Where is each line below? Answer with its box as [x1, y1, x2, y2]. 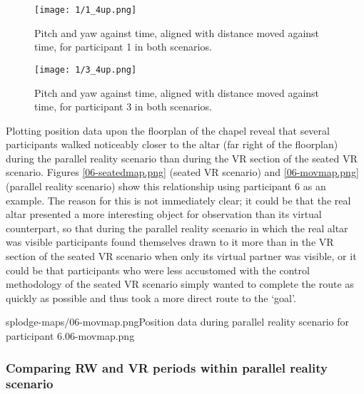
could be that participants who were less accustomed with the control [6, 262, 310, 277]
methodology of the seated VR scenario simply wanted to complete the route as [6, 276, 354, 291]
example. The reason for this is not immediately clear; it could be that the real [6, 192, 351, 207]
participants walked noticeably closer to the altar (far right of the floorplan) [6, 137, 338, 152]
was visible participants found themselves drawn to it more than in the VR [6, 234, 334, 249]
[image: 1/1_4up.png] [34, 5, 137, 15]
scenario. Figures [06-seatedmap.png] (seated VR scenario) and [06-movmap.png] [6, 165, 359, 180]
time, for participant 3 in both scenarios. [34, 99, 212, 114]
